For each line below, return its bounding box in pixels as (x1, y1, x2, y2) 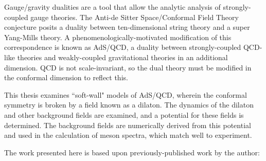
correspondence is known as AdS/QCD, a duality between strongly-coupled (4, 42, 241, 52)
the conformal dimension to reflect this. (4, 72, 128, 83)
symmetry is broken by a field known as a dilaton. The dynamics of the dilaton (4, 99, 254, 110)
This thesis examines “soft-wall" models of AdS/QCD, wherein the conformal (4, 89, 247, 100)
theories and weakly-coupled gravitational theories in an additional (17, 51, 228, 62)
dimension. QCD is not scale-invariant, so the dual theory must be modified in (4, 62, 252, 73)
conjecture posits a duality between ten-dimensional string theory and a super (4, 22, 250, 32)
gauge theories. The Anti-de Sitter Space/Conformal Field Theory (30, 11, 239, 22)
